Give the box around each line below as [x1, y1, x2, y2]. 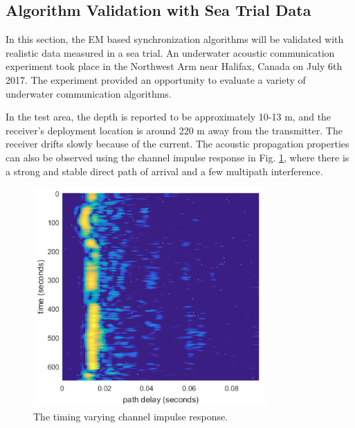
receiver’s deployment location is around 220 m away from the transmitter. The [6, 123, 343, 137]
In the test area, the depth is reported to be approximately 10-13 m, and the [6, 109, 331, 124]
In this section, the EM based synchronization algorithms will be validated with [6, 32, 344, 46]
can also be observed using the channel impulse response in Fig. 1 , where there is [6, 150, 349, 164]
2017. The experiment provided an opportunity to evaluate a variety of [6, 72, 306, 87]
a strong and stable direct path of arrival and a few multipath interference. [6, 163, 323, 178]
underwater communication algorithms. [6, 86, 172, 100]
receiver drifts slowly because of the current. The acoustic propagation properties [6, 136, 349, 151]
